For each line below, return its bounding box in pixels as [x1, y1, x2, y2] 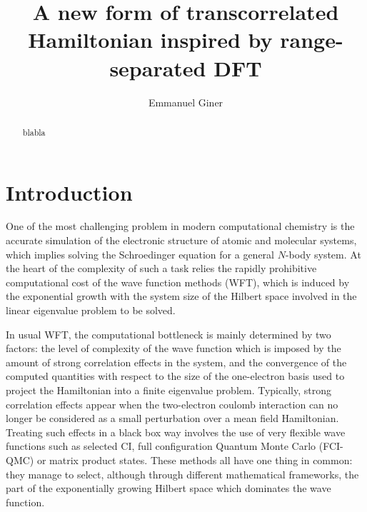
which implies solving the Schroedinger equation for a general [6, 246, 274, 261]
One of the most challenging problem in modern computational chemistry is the [6, 219, 355, 234]
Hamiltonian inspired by [28, 25, 273, 54]
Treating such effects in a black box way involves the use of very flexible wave [6, 424, 346, 439]
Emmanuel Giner [148, 94, 223, 109]
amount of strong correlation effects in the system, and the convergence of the [6, 354, 347, 369]
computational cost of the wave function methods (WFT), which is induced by [6, 274, 350, 289]
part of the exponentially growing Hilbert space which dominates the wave [6, 481, 331, 496]
